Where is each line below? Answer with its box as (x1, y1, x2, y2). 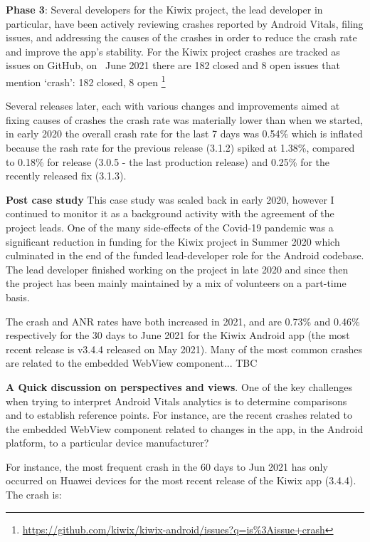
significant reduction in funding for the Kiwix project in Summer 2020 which (6, 234, 340, 249)
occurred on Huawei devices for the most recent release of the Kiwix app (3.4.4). (6, 473, 356, 488)
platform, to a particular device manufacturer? (6, 435, 209, 450)
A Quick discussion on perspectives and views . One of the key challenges (6, 379, 352, 394)
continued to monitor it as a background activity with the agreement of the (6, 206, 334, 221)
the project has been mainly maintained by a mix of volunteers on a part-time (6, 276, 347, 291)
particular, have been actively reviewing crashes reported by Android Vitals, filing (6, 16, 364, 31)
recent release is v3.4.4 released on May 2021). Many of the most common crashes (6, 341, 363, 356)
